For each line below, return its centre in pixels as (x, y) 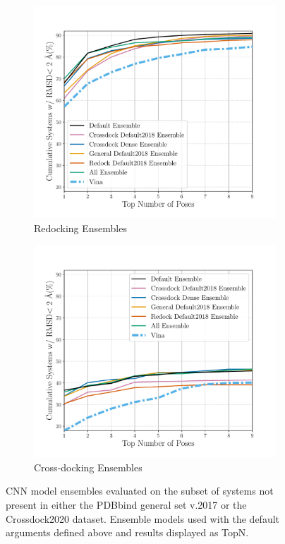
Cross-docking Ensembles (88, 467)
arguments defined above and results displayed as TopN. (127, 532)
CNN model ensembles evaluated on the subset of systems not (140, 491)
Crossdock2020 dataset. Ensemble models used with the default (143, 518)
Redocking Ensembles (80, 228)
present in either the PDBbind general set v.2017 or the (126, 504)
